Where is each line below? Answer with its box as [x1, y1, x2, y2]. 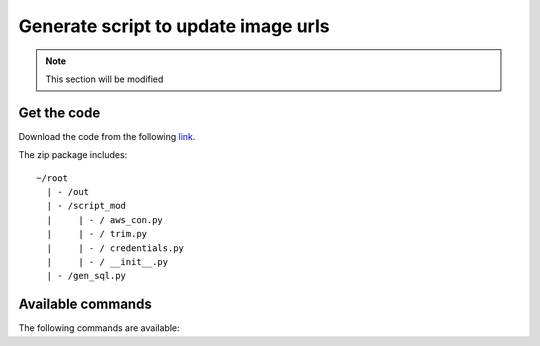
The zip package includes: [18, 149, 128, 161]
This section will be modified [45, 73, 164, 85]
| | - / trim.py [46, 228, 148, 240]
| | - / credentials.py [46, 242, 185, 254]
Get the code [18, 104, 101, 121]
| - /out [46, 186, 90, 198]
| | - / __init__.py [46, 256, 169, 267]
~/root [36, 172, 69, 184]
